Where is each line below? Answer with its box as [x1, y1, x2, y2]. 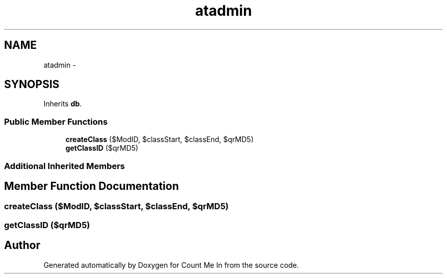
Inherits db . [43, 99, 82, 108]
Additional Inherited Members [4, 160, 125, 171]
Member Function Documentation [4, 179, 179, 192]
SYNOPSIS [4, 78, 60, 91]
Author [4, 239, 40, 252]
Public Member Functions [4, 116, 108, 127]
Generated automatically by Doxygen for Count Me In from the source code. [43, 260, 299, 269]
